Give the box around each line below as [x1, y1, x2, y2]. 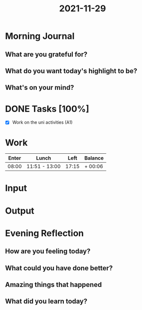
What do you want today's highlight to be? [5, 67, 138, 75]
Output [5, 205, 34, 216]
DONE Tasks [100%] [5, 103, 89, 114]
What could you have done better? [5, 264, 113, 272]
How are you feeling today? [5, 247, 91, 255]
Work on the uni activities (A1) [12, 119, 73, 125]
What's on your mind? [5, 84, 75, 92]
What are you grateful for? [5, 50, 87, 58]
